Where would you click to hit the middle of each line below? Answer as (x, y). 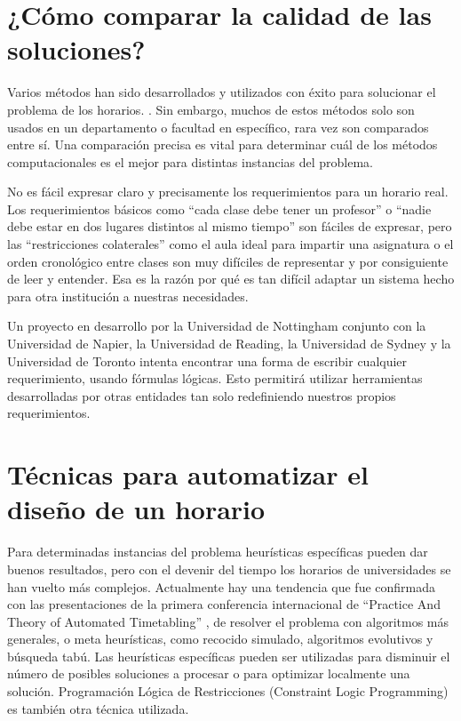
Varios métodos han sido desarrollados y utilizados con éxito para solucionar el (222, 92)
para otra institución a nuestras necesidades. (128, 296)
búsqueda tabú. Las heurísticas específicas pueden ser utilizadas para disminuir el (229, 656)
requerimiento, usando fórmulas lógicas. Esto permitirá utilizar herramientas (215, 378)
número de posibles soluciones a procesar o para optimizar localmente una (209, 673)
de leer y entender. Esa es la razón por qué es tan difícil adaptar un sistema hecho (231, 279)
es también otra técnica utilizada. (98, 708)
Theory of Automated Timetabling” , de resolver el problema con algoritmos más (228, 621)
